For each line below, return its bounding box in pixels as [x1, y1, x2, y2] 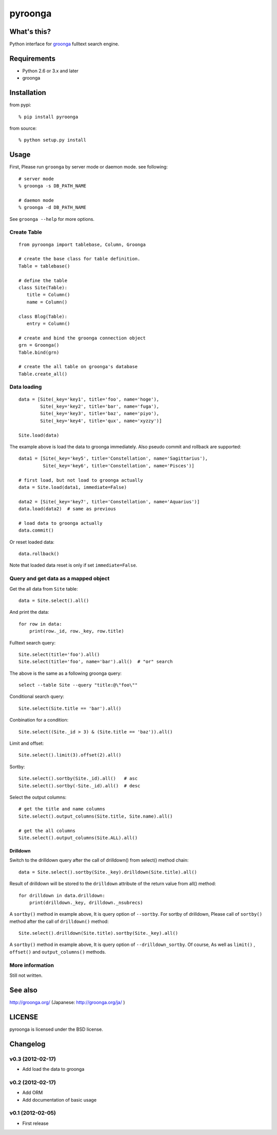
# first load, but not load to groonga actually [18, 477, 143, 483]
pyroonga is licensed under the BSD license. [9, 1026, 104, 1032]
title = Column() [26, 292, 70, 298]
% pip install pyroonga [18, 113, 78, 120]
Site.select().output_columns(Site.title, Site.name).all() [18, 813, 173, 819]
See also [9, 986, 38, 994]
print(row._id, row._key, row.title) [29, 628, 124, 634]
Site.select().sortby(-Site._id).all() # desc [18, 783, 141, 788]
